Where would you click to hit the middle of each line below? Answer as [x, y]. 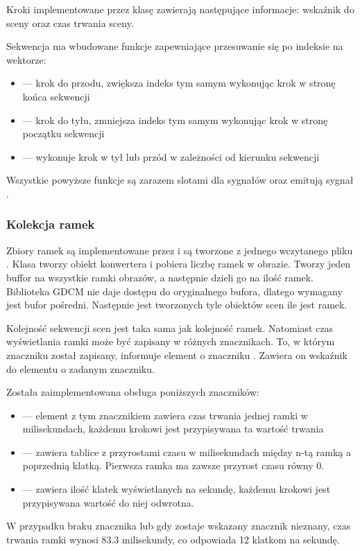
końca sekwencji [56, 96]
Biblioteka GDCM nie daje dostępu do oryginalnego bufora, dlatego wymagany [174, 291]
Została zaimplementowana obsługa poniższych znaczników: [133, 392]
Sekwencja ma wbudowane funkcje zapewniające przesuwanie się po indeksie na [175, 46]
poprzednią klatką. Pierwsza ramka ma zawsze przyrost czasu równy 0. [173, 465]
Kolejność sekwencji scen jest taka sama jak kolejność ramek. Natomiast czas [170, 327]
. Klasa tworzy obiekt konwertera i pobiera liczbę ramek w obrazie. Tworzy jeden [179, 264]
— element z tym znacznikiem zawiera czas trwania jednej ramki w [165, 415]
